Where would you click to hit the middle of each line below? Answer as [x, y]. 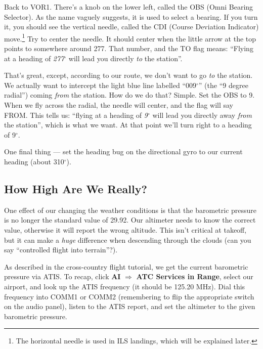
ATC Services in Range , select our [195, 276]
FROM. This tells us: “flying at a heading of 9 [76, 115]
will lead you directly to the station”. [125, 58]
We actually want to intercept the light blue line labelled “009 [100, 85]
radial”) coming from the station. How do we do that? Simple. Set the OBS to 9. [129, 95]
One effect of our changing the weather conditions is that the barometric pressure [130, 210]
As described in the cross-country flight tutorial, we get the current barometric [126, 266]
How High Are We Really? [76, 188]
